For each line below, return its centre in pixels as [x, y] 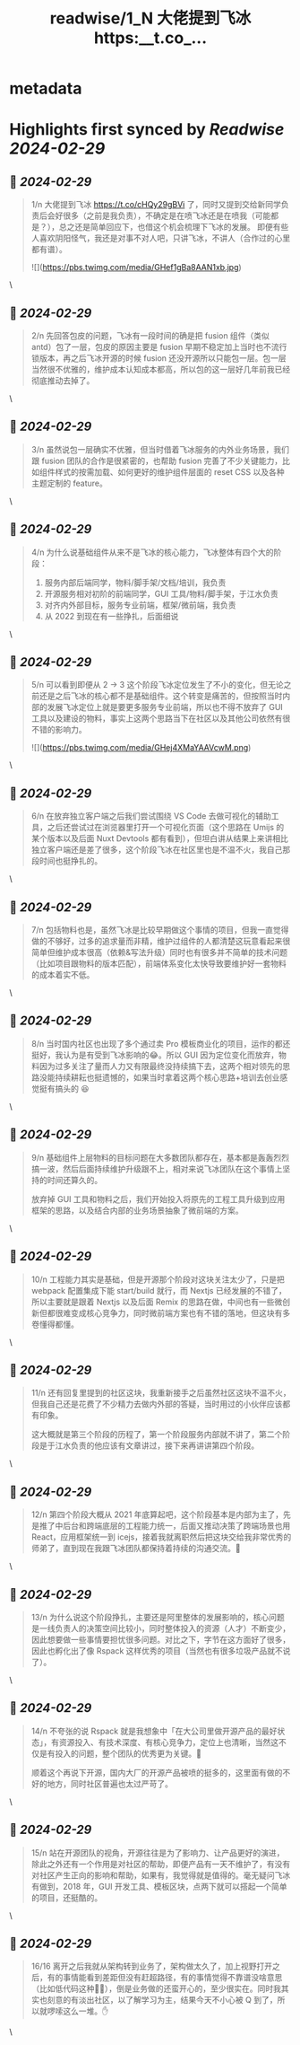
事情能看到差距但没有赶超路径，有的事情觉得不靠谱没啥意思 [172, 1978]
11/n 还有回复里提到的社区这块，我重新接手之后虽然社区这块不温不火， [161, 1393]
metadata [46, 88]
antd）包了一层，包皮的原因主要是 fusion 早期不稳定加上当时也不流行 [159, 347]
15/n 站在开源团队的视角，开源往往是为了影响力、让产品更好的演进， [158, 1852]
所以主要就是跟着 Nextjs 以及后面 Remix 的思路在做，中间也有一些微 [157, 1302]
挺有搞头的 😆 [64, 1088]
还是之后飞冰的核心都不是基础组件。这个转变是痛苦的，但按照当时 [161, 696]
